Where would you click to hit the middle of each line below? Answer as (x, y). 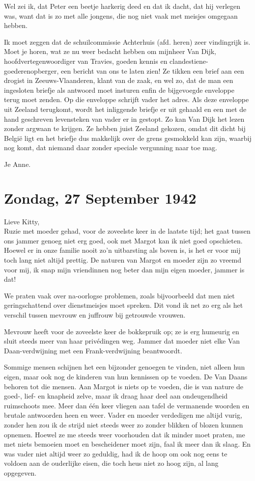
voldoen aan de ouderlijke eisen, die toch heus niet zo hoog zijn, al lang (111, 463)
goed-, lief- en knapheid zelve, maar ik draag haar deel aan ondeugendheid (116, 396)
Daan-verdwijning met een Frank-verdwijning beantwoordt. (93, 350)
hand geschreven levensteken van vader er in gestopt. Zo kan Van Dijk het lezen (124, 119)
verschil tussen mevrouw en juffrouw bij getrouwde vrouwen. (95, 314)
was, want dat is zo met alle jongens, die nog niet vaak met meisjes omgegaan (121, 15)
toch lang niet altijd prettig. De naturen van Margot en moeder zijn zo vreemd (123, 260)
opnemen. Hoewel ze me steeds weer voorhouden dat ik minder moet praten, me (125, 434)
